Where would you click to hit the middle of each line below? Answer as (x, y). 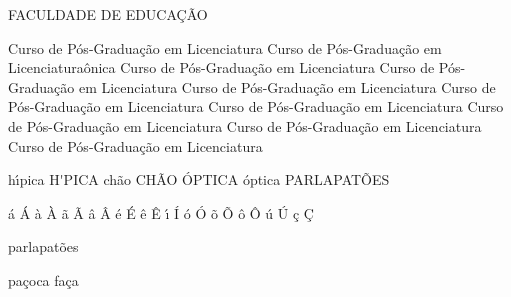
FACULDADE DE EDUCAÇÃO (108, 14)
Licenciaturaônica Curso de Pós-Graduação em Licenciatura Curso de (221, 67)
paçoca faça (43, 279)
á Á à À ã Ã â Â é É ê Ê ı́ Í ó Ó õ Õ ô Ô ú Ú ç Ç (161, 212)
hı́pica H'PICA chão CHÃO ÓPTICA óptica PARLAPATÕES (199, 179)
